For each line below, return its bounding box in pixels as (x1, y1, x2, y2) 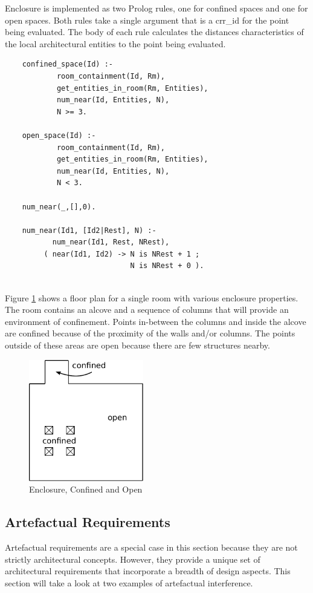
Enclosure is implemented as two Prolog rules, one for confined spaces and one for (5, 2, 308, 14)
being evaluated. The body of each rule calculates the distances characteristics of (5, 25, 304, 38)
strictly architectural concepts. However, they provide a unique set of (5, 552, 260, 565)
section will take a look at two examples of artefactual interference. (5, 576, 253, 589)
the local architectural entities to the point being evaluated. (5, 37, 226, 50)
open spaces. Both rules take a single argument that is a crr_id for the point (5, 13, 289, 26)
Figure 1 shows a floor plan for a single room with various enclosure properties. (5, 291, 298, 304)
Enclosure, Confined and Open (29, 483, 143, 496)
